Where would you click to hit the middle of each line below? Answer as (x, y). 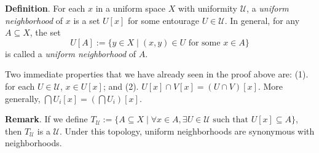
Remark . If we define (46, 119)
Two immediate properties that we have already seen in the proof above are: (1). (157, 74)
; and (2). (121, 86)
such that (230, 120)
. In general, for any (262, 20)
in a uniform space (130, 8)
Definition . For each (45, 8)
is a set (87, 20)
